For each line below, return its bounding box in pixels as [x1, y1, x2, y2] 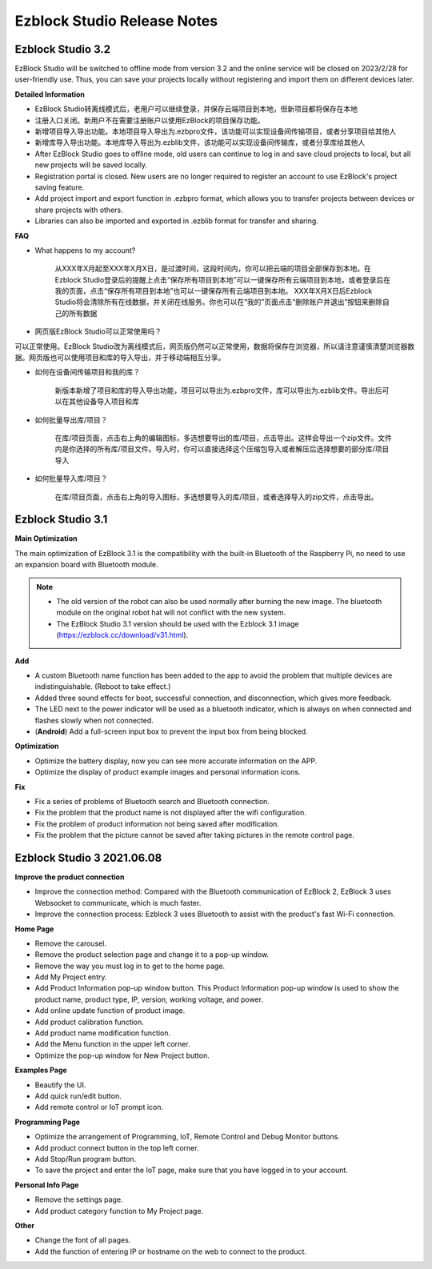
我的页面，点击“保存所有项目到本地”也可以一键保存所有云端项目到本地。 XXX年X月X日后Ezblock [54, 286, 373, 296]
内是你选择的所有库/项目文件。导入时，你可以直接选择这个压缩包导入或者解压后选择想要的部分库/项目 [54, 444, 390, 454]
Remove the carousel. [34, 939, 107, 948]
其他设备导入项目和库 [68, 397, 139, 406]
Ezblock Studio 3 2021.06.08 [14, 851, 162, 864]
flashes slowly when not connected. [34, 715, 154, 725]
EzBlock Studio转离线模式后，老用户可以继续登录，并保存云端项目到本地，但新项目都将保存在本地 [34, 104, 358, 114]
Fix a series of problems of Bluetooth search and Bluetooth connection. [34, 796, 270, 806]
